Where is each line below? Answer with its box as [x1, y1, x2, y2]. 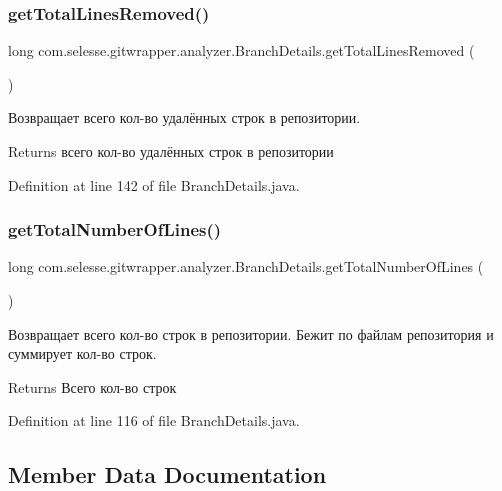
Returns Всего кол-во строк [8, 376, 177, 397]
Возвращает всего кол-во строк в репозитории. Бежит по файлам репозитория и [8, 323, 494, 344]
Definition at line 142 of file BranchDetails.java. [8, 174, 300, 195]
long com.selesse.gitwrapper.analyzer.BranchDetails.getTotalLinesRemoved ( [8, 40, 475, 61]
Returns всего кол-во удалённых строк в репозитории [8, 141, 334, 161]
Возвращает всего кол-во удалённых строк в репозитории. [8, 107, 361, 128]
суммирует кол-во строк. [8, 343, 157, 364]
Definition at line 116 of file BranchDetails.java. [8, 410, 300, 431]
